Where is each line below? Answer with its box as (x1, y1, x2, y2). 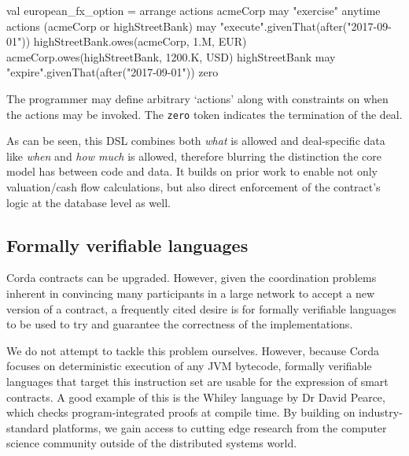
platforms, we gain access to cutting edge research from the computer (52, 419, 387, 436)
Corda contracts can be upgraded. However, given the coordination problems (6, 269, 377, 286)
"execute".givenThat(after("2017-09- (219, 17, 392, 34)
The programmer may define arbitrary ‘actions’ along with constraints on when (6, 90, 389, 106)
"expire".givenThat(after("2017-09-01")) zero (6, 64, 219, 80)
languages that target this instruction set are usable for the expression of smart (6, 373, 389, 389)
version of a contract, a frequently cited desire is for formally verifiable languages (6, 300, 396, 317)
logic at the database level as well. (6, 194, 171, 210)
